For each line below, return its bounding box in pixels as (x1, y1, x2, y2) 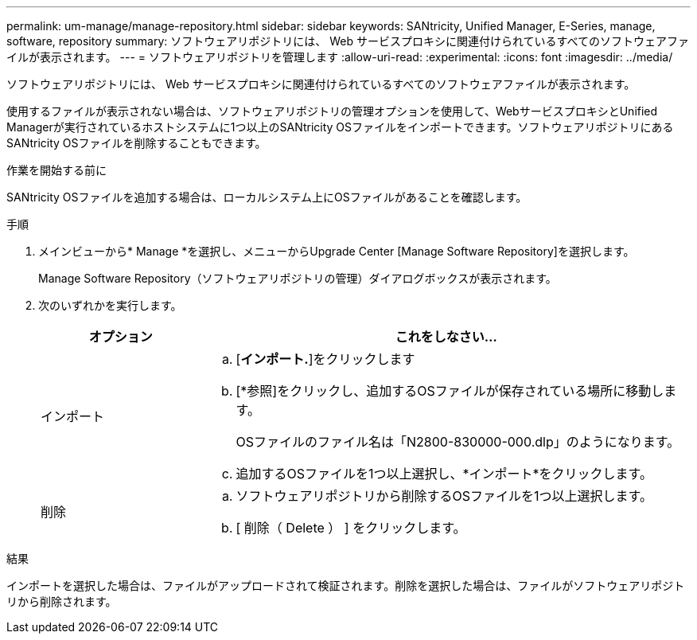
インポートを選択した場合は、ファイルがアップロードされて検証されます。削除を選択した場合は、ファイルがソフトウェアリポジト (6, 579, 685, 592)
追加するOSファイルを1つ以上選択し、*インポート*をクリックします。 (236, 466, 652, 482)
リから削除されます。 (6, 595, 117, 608)
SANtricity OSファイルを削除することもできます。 (6, 136, 267, 150)
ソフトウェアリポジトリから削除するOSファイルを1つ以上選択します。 (236, 488, 652, 504)
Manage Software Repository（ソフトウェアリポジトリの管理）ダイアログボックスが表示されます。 (38, 271, 557, 285)
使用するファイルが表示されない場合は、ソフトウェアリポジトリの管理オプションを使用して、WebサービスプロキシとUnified (6, 104, 658, 118)
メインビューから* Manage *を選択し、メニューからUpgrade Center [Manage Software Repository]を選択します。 (38, 244, 635, 258)
